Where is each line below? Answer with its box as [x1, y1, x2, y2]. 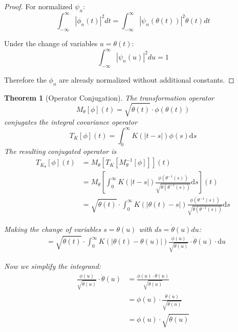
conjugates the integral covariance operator [4, 116, 138, 127]
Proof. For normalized [4, 1, 73, 11]
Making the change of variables [4, 223, 101, 234]
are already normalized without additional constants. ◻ [59, 74, 234, 85]
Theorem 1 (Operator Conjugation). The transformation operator [4, 92, 214, 103]
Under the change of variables [4, 38, 98, 49]
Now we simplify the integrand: [4, 260, 101, 271]
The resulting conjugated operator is [4, 145, 117, 156]
